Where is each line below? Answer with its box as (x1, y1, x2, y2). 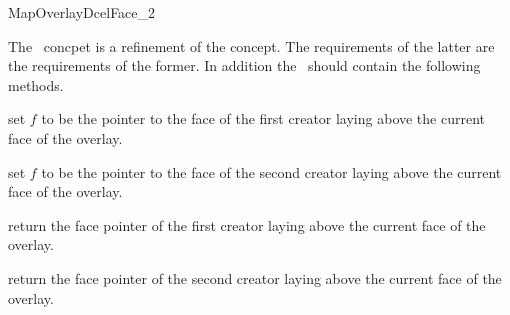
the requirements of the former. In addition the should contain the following (8, 55, 481, 76)
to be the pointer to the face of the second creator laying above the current (41, 161, 502, 182)
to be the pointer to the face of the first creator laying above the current (41, 108, 486, 129)
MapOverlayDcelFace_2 (8, 2, 156, 22)
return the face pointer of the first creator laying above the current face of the (8, 214, 486, 235)
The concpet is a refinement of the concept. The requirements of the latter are (8, 35, 495, 56)
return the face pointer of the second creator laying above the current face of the (8, 267, 502, 288)
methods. (8, 74, 64, 95)
